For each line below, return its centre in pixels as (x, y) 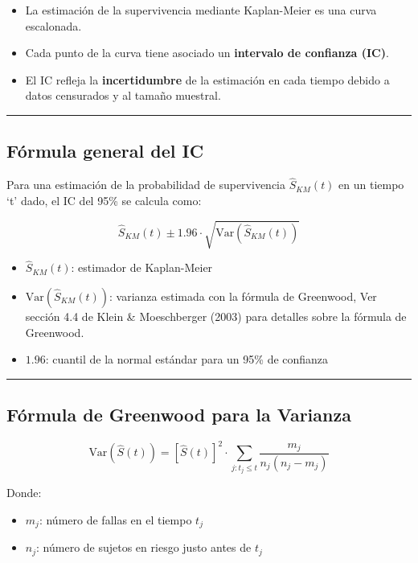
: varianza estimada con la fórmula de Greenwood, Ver (243, 296)
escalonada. (53, 25)
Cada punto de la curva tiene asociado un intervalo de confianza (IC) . (207, 53)
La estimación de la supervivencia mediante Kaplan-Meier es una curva (201, 10)
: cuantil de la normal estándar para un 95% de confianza (187, 359)
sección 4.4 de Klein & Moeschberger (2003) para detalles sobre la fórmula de (216, 316)
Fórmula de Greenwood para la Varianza (179, 415)
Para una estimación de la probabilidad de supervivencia (146, 185)
